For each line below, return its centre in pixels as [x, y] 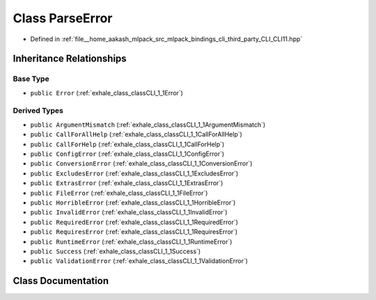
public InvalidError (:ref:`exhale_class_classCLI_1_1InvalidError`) [129, 212]
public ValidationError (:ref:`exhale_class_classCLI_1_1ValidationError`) [139, 261]
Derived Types [38, 111]
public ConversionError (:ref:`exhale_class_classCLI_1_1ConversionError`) [141, 164]
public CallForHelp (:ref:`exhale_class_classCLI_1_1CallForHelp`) [127, 144]
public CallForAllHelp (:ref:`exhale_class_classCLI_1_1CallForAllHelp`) [136, 134]
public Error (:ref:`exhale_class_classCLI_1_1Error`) [107, 93]
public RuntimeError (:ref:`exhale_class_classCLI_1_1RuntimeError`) [131, 242]
